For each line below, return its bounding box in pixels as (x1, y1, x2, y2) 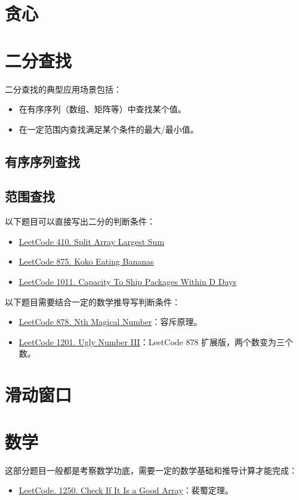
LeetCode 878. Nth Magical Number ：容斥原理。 (19, 315, 202, 328)
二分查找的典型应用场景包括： (5, 82, 122, 95)
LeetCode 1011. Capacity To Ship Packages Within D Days (19, 275, 236, 288)
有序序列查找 (5, 152, 80, 170)
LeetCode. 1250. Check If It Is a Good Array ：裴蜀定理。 (19, 484, 233, 496)
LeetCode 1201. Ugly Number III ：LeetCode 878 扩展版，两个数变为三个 (19, 335, 294, 348)
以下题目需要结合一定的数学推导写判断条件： (5, 295, 180, 308)
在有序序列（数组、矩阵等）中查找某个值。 (19, 103, 186, 115)
